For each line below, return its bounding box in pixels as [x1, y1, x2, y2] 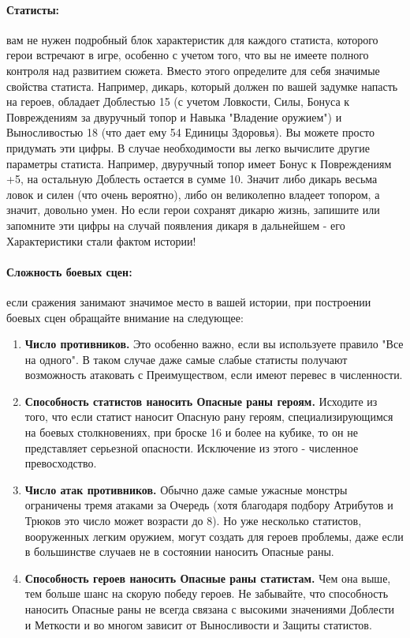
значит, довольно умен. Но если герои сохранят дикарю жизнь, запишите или [6, 201, 380, 218]
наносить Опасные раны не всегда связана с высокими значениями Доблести [24, 601, 395, 617]
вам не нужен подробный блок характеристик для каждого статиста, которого [6, 31, 378, 47]
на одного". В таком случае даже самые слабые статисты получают [24, 351, 348, 367]
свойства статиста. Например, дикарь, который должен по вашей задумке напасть [6, 77, 398, 94]
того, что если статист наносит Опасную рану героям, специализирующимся [24, 408, 393, 425]
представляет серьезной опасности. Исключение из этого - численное [24, 439, 359, 456]
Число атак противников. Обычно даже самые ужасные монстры [24, 481, 348, 497]
